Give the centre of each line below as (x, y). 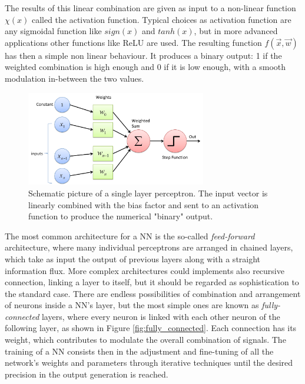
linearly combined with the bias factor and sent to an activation (144, 204)
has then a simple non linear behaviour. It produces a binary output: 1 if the (143, 55)
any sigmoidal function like (53, 31)
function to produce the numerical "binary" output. (121, 216)
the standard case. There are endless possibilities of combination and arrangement (153, 293)
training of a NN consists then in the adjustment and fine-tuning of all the (139, 351)
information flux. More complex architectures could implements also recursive (145, 270)
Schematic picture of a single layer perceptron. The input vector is (148, 193)
